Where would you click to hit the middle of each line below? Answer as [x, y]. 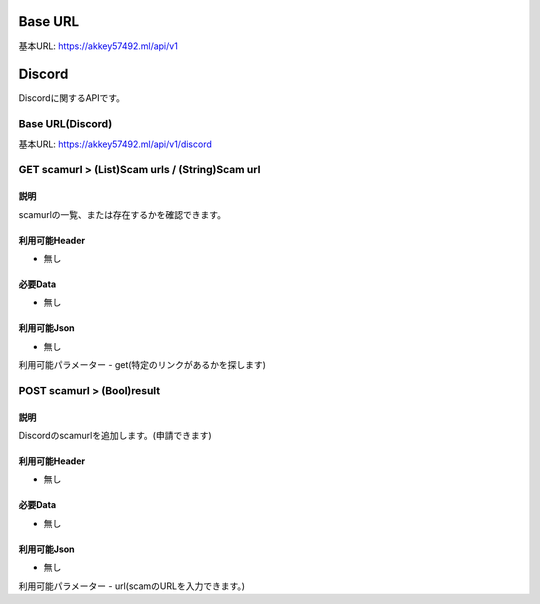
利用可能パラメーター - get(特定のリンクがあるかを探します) [142, 365]
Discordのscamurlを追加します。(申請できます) [115, 436]
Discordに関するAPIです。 [71, 98]
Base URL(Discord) [65, 124]
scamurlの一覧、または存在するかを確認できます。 [122, 214]
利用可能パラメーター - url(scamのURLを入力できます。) [131, 586]
